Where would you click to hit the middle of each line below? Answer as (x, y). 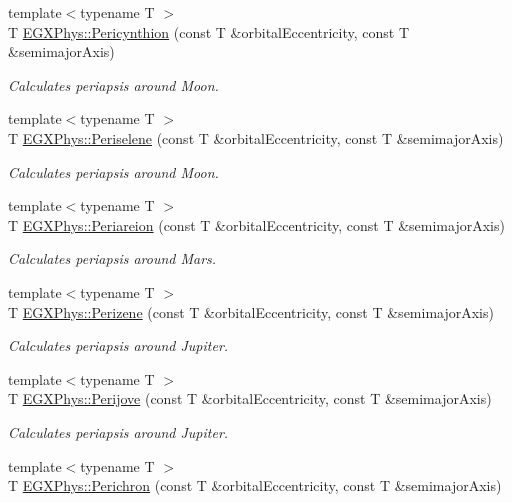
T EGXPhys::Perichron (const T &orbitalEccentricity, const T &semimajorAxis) (255, 485)
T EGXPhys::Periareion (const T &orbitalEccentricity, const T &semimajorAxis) (256, 224)
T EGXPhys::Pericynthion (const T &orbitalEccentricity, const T (209, 31)
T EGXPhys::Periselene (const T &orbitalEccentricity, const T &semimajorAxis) (256, 137)
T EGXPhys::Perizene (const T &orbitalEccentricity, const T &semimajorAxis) (251, 311)
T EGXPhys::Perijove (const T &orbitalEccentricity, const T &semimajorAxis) (250, 398)
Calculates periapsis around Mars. (112, 258)
